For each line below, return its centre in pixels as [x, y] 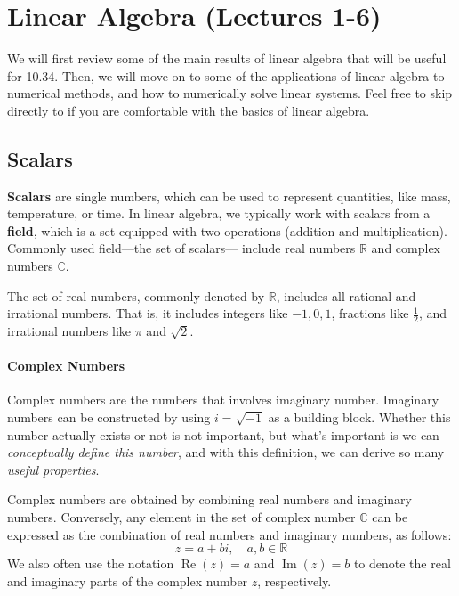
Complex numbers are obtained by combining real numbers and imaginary [209, 499]
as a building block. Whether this [359, 417]
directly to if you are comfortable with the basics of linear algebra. [189, 110]
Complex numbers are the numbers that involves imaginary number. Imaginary [223, 400]
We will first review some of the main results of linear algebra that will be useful [227, 58]
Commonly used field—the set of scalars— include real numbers [181, 248]
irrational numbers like [69, 331]
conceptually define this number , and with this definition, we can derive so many [226, 452]
